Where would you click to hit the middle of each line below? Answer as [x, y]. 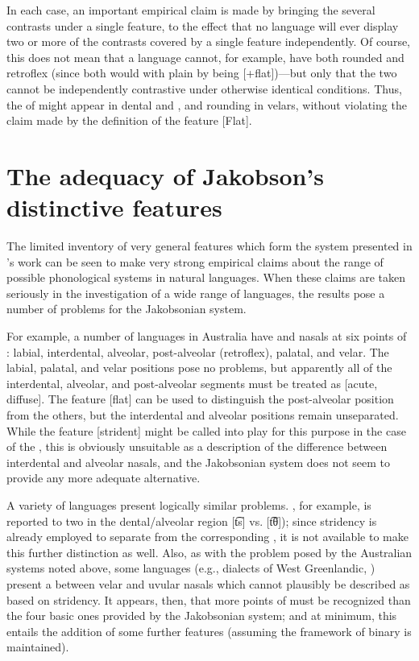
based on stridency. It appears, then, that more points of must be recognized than [209, 599]
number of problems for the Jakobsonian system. [127, 309]
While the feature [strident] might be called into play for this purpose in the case [206, 430]
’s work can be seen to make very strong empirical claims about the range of [195, 261]
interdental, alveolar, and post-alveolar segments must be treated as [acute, [192, 383]
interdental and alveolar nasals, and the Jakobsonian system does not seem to [199, 462]
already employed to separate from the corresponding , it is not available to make [207, 537]
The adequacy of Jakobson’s [166, 175]
